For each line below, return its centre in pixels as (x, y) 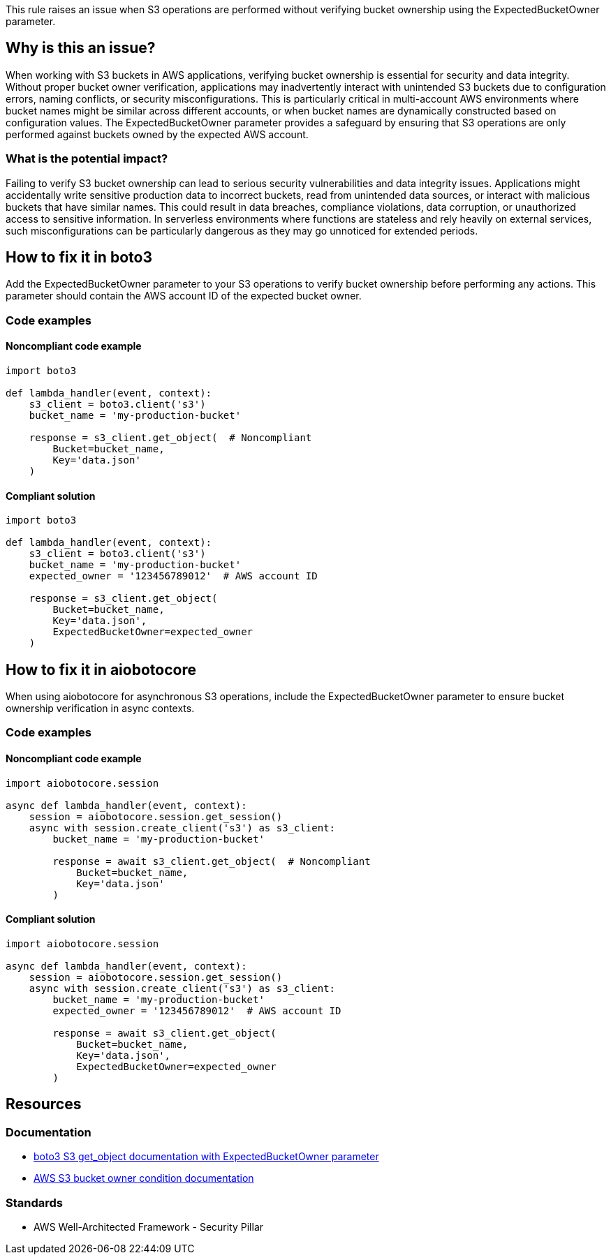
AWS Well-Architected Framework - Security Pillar (149, 1226)
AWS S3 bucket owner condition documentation (144, 1178)
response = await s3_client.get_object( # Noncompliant (212, 861)
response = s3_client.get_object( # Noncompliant (170, 438)
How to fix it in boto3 (79, 258)
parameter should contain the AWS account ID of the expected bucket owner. (184, 296)
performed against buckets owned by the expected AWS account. (157, 134)
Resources (44, 1104)
